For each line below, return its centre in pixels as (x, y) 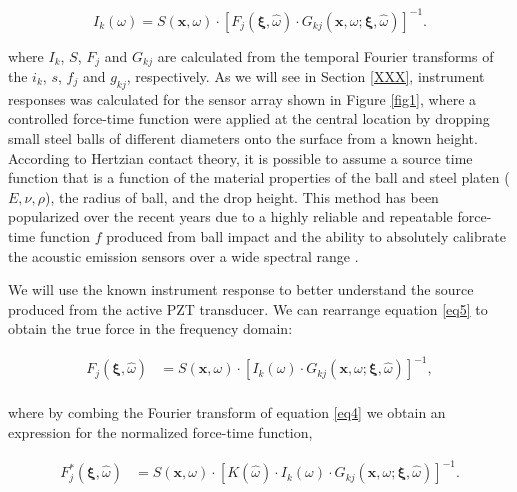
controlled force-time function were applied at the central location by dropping (249, 118)
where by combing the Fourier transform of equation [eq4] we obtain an (227, 412)
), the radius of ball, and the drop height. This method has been (241, 196)
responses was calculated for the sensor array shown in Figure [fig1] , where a (242, 98)
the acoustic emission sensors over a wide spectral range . (183, 255)
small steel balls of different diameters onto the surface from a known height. (243, 137)
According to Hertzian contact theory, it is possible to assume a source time (240, 157)
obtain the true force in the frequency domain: (150, 328)
